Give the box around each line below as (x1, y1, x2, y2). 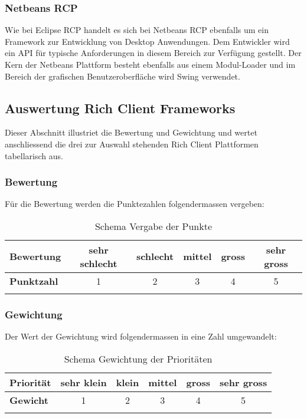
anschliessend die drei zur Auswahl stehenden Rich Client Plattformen (5, 137, 259, 150)
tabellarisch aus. (5, 149, 63, 162)
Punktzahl (9, 274, 58, 288)
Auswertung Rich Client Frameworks (5, 98, 236, 117)
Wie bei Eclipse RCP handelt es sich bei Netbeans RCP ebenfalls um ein (5, 24, 269, 36)
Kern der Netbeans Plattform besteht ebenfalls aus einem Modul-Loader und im (5, 58, 296, 70)
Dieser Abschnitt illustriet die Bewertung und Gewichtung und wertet (5, 126, 257, 139)
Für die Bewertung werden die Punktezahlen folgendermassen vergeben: (5, 198, 264, 210)
